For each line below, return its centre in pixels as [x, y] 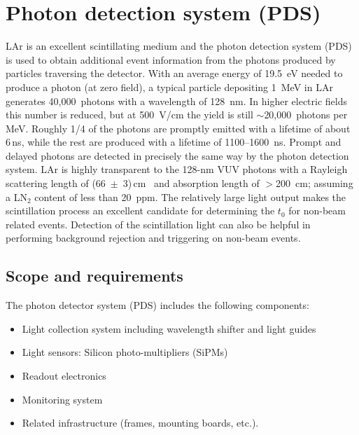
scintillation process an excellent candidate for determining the [140, 210]
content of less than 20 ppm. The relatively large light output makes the [190, 196]
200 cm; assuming [315, 183]
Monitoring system [62, 399]
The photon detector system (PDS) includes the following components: [157, 305]
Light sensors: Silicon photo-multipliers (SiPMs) [125, 352]
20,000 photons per [306, 115]
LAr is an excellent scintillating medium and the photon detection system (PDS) [179, 46]
